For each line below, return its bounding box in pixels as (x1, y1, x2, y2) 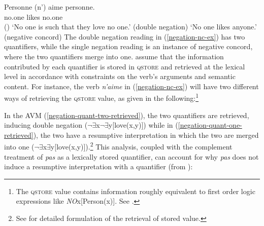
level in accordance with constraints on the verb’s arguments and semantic (4, 71, 236, 82)
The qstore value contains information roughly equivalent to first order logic (16, 185, 255, 196)
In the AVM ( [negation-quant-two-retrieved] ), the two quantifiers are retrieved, (4, 109, 249, 120)
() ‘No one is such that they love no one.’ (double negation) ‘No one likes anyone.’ (4, 21, 257, 32)
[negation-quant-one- (178, 120, 242, 130)
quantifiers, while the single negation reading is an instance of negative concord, (4, 41, 253, 52)
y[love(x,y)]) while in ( (108, 120, 178, 130)
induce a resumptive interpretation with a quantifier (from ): (4, 161, 193, 172)
